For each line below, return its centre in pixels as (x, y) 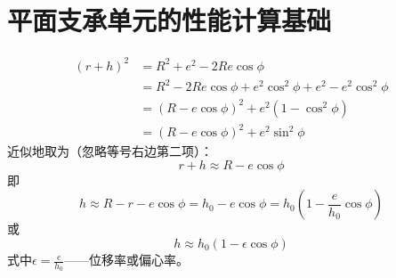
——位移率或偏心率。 (127, 260)
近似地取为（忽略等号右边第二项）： (110, 151)
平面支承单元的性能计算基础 (170, 20)
